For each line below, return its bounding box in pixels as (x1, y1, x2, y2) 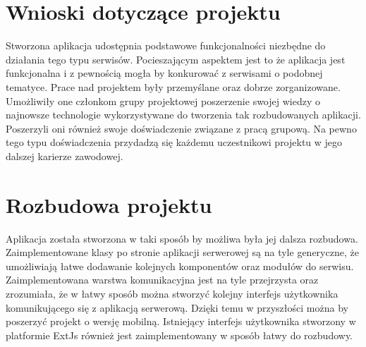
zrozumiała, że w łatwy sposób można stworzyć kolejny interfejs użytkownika (6, 286, 338, 300)
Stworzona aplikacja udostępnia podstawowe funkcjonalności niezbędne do (6, 38, 326, 53)
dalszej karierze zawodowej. (6, 148, 123, 163)
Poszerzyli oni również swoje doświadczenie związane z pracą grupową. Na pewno (6, 121, 357, 135)
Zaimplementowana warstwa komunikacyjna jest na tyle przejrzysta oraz (6, 272, 319, 287)
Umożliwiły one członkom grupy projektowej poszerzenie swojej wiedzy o (6, 93, 320, 108)
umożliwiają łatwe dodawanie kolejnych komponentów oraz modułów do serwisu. (6, 258, 354, 273)
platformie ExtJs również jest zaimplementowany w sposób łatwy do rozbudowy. (6, 327, 353, 342)
